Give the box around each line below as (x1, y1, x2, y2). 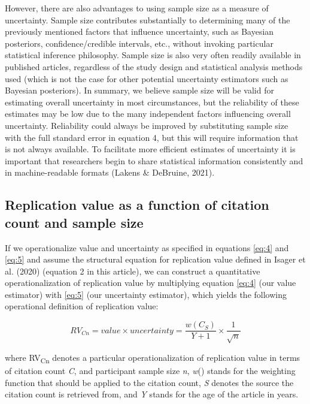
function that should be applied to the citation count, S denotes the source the (5, 376, 294, 388)
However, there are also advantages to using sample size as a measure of (5, 2, 269, 14)
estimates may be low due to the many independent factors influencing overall (5, 107, 291, 120)
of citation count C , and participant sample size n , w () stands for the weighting (5, 364, 296, 377)
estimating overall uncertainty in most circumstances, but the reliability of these (5, 95, 299, 108)
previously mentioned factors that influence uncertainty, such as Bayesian (5, 25, 274, 38)
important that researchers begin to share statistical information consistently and (5, 154, 303, 167)
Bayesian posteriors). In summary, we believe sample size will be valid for (5, 84, 274, 97)
